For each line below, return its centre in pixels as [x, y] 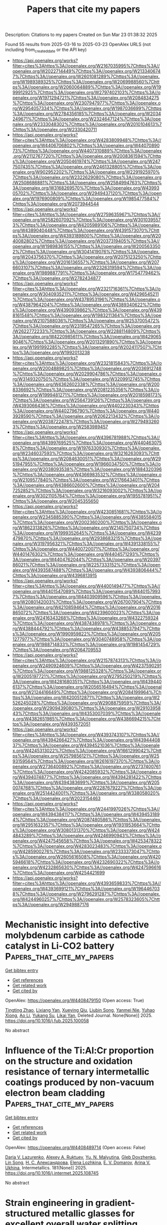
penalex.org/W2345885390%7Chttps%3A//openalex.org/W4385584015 [87, 517]
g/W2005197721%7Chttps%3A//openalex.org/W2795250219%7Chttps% [87, 676]
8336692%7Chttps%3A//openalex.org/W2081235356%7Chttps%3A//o [86, 389]
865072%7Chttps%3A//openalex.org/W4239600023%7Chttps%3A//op [86, 612]
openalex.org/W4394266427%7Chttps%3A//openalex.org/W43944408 [86, 740]
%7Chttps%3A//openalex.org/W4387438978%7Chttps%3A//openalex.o [86, 623]
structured [28, 1214]
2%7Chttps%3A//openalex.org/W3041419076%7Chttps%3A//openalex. [86, 251]
